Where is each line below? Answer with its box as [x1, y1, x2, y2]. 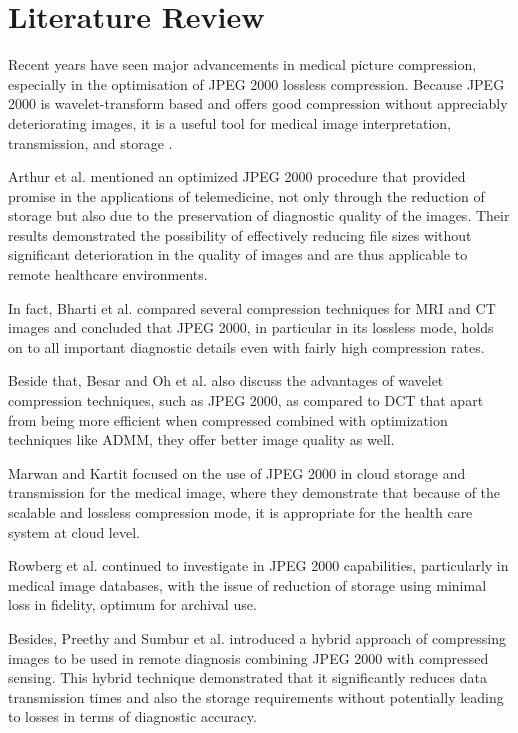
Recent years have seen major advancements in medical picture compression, [8, 54, 477, 75]
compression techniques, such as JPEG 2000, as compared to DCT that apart [8, 390, 484, 411]
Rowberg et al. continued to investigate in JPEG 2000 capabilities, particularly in [8, 555, 509, 576]
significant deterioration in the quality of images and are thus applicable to [8, 244, 468, 265]
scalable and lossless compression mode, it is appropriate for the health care [8, 502, 473, 522]
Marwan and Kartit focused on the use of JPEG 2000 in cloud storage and [8, 462, 466, 483]
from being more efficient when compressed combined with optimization [8, 409, 448, 430]
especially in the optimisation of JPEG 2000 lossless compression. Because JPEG [8, 73, 505, 94]
